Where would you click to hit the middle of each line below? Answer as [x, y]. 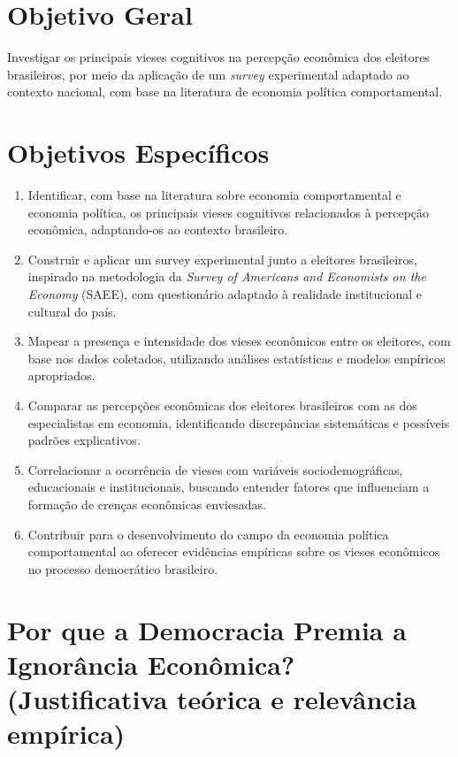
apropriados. [61, 375]
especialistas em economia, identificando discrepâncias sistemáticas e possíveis [239, 422]
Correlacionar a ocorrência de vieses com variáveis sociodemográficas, [215, 469]
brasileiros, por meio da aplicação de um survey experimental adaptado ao [208, 74]
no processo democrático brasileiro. [123, 568]
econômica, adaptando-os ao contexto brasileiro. [158, 229]
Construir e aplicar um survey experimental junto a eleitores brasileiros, [222, 259]
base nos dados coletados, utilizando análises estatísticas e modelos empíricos [237, 358]
